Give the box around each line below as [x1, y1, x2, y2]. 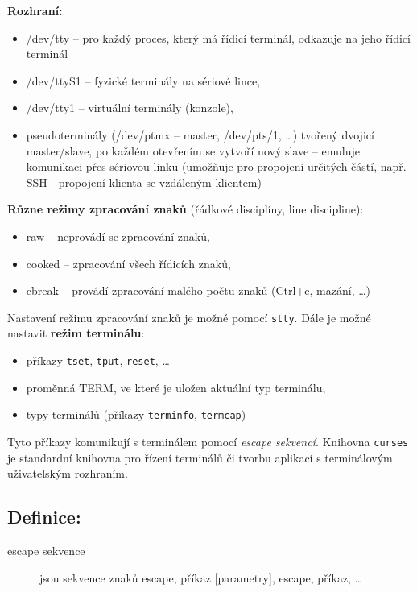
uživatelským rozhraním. [7, 465, 128, 482]
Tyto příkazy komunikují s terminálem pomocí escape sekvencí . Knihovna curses [7, 433, 409, 449]
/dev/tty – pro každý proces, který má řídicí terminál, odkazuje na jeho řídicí [26, 29, 411, 46]
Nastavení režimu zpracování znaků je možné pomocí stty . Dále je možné [7, 308, 371, 325]
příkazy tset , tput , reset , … [26, 351, 170, 368]
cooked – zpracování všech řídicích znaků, [26, 255, 231, 271]
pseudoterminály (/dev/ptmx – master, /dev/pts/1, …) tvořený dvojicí [26, 126, 374, 143]
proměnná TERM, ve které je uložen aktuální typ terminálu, [26, 379, 326, 395]
